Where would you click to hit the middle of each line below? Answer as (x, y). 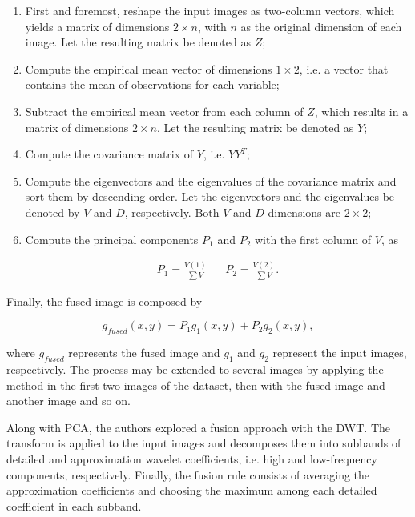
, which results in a (361, 111)
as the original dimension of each (321, 26)
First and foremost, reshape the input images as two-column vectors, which (210, 10)
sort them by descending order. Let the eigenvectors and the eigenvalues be (210, 196)
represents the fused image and (144, 353)
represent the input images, (340, 353)
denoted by (52, 212)
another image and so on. (68, 401)
